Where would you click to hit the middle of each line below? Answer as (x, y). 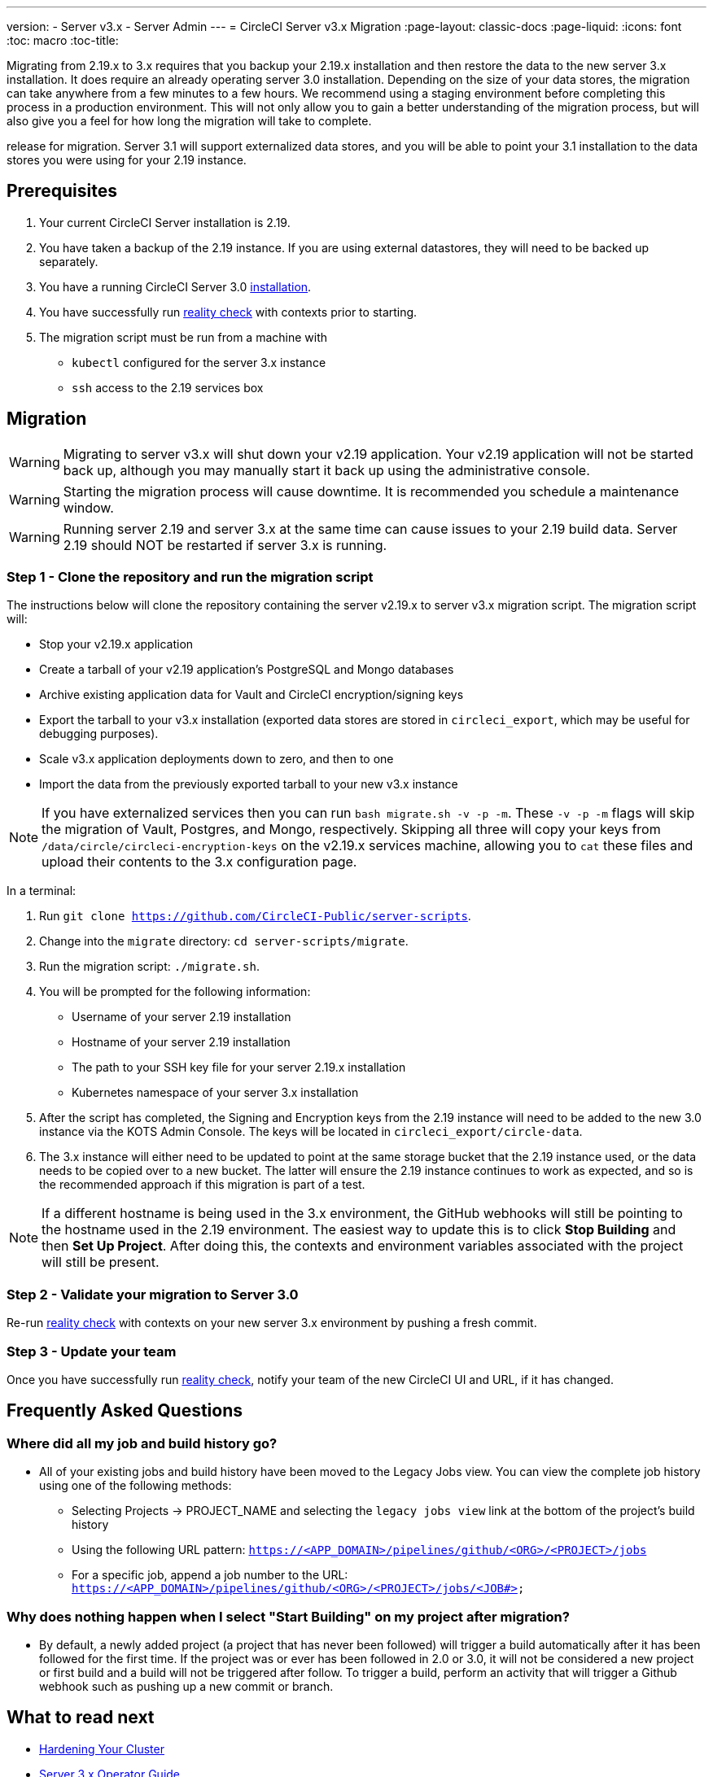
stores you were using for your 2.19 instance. (127, 160)
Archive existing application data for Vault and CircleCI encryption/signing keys (252, 695)
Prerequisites (62, 191)
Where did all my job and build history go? (142, 1443)
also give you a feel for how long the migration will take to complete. (189, 121)
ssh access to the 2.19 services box (168, 387)
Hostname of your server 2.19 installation (181, 1042)
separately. (69, 261)
